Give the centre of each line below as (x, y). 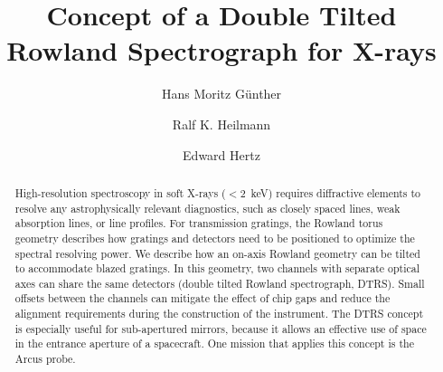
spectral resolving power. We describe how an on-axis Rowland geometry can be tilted (217, 253)
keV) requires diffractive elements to (336, 192)
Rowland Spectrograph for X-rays (221, 50)
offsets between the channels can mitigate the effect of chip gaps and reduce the (203, 298)
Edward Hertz (221, 154)
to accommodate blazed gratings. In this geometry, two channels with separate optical (217, 268)
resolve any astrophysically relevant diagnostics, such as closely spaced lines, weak (207, 208)
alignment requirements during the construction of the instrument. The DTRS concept (219, 314)
